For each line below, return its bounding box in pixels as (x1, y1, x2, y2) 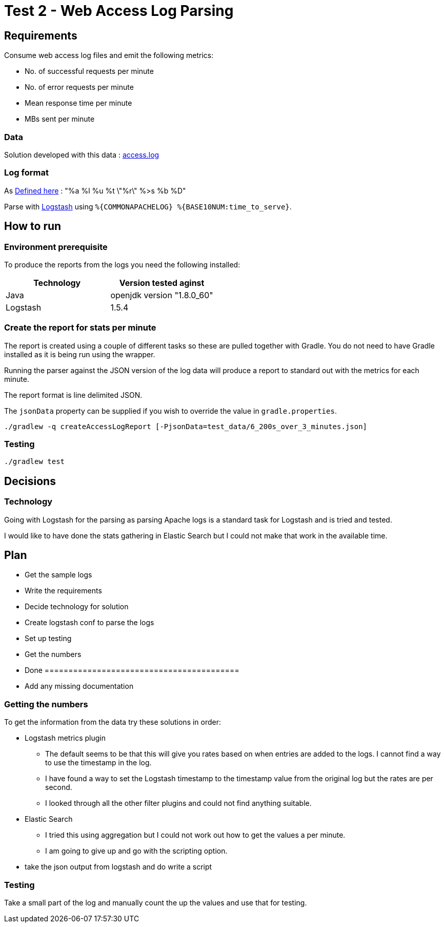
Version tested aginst (119, 277, 205, 288)
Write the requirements (25, 586, 102, 595)
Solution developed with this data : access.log (4, 150, 159, 159)
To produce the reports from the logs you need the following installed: (4, 260, 240, 269)
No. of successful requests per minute (25, 67, 154, 76)
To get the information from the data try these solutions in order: (4, 718, 221, 727)
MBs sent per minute (25, 114, 95, 124)
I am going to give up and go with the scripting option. (45, 846, 228, 856)
